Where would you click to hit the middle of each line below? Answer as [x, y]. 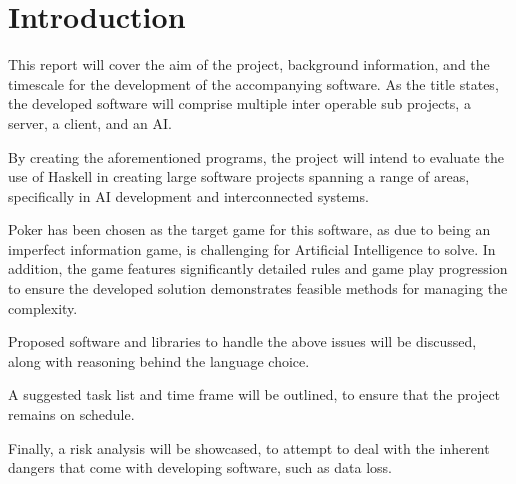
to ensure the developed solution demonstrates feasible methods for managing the [258, 288]
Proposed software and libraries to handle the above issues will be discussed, [242, 341]
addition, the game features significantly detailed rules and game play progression [258, 268]
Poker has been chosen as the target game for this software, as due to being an [249, 229]
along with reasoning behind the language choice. [159, 360]
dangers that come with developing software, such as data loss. [200, 467]
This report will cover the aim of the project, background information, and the [249, 64]
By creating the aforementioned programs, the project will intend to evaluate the [256, 156]
